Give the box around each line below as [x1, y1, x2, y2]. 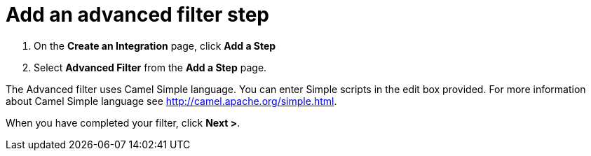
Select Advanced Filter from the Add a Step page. [34, 61, 267, 73]
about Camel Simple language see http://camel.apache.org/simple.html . [6, 94, 337, 107]
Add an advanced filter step [6, 3, 269, 27]
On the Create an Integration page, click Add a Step [34, 39, 276, 52]
